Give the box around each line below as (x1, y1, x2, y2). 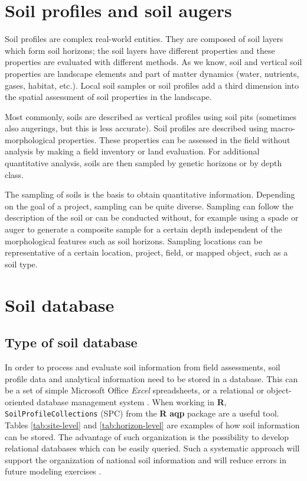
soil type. (5, 257, 38, 270)
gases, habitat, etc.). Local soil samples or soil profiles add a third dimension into (5, 79, 299, 91)
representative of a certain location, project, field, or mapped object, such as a (5, 246, 288, 259)
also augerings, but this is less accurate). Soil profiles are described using (5, 122, 268, 134)
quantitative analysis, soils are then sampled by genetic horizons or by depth (5, 157, 282, 169)
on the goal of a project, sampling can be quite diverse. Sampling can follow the (5, 199, 294, 212)
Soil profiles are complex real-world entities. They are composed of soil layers (5, 33, 283, 45)
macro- (270, 122, 296, 134)
